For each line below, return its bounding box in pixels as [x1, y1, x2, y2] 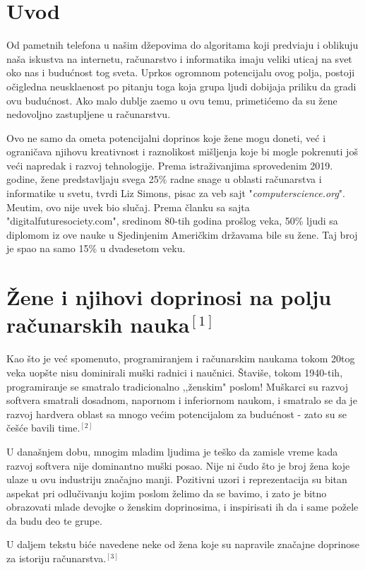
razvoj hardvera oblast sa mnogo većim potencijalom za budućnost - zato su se [6, 406, 347, 421]
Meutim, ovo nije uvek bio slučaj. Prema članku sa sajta [6, 199, 250, 214]
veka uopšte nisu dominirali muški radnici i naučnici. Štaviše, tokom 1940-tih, [6, 364, 343, 379]
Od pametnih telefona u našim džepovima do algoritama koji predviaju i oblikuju [6, 37, 359, 52]
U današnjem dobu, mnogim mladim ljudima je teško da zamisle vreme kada [6, 444, 338, 458]
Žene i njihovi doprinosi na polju [6, 283, 332, 311]
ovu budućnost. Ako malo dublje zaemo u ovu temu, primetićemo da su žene [6, 93, 337, 107]
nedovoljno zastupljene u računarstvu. [6, 107, 171, 121]
